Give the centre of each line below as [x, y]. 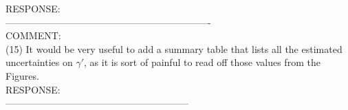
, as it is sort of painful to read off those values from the [202, 62]
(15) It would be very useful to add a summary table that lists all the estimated [174, 48]
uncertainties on [39, 62]
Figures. [22, 75]
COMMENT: [33, 35]
